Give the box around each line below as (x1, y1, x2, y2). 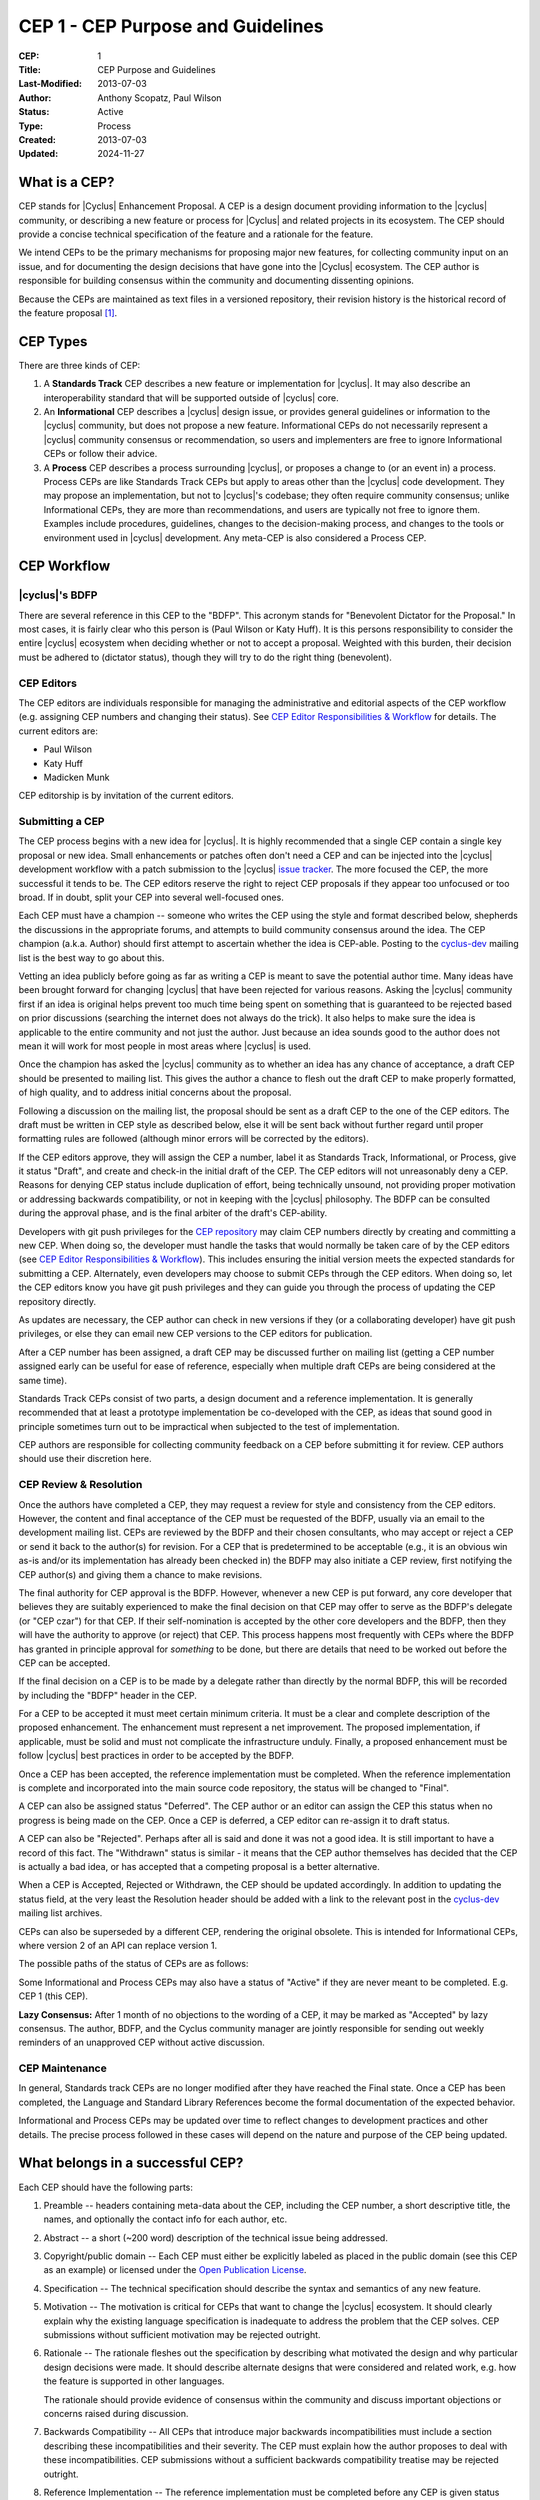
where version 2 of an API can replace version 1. (18, 1939, 218, 1951)
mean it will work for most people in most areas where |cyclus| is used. (18, 1040, 312, 1052)
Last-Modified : (18, 78, 82, 90)
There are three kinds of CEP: (18, 359, 141, 371)
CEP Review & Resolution (18, 1478, 143, 1492)
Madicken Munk (43, 771, 110, 783)
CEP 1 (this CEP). (18, 1990, 89, 2002)
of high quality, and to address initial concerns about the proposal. (18, 1086, 292, 1099)
